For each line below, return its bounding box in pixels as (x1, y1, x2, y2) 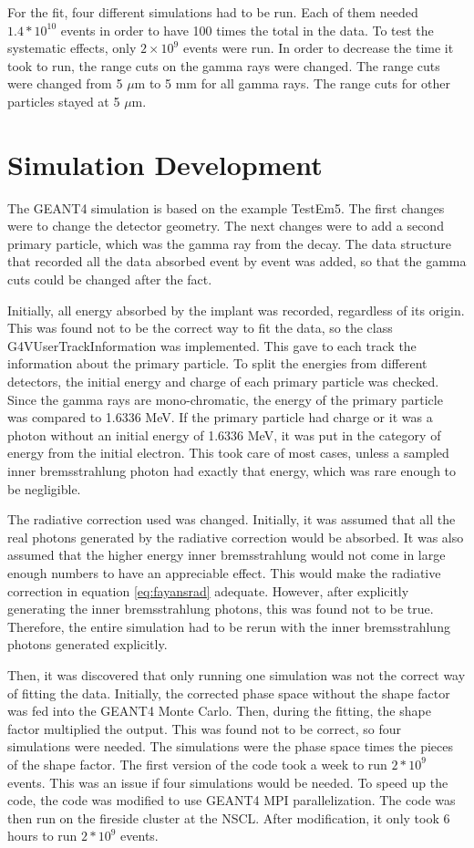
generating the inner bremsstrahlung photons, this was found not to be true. (7, 599, 434, 618)
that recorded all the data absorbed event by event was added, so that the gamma (7, 252, 467, 271)
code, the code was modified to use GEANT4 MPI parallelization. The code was (7, 791, 456, 810)
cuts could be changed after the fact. (7, 270, 212, 289)
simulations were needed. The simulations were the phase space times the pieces (7, 737, 454, 756)
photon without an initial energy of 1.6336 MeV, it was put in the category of (7, 425, 441, 444)
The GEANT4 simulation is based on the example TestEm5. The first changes (7, 198, 445, 217)
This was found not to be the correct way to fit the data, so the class (7, 318, 393, 337)
